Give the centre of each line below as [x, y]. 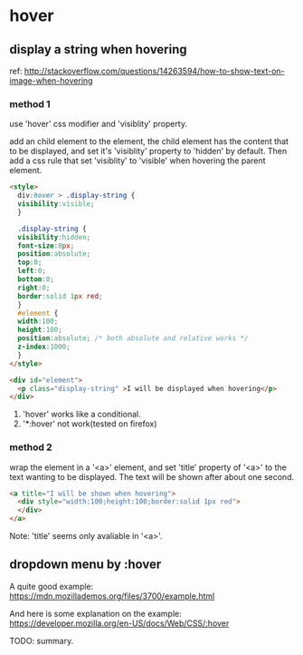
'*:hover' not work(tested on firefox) [90, 424]
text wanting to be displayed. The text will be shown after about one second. [152, 476]
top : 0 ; [30, 263]
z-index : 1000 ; [44, 347]
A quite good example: [52, 586]
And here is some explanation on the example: [96, 613]
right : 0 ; [34, 288]
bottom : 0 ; [36, 279]
